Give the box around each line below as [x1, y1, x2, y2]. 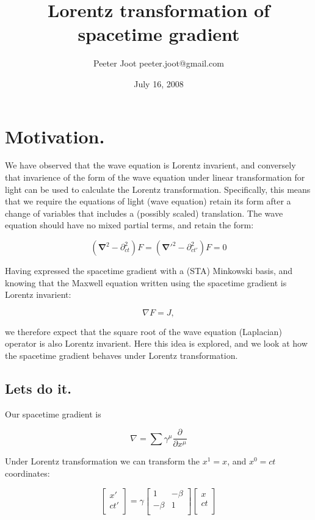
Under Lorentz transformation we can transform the [5, 455, 200, 468]
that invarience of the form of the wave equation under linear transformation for [5, 171, 305, 184]
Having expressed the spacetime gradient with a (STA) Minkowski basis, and [5, 264, 293, 276]
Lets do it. [5, 378, 71, 397]
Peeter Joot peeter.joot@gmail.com [93, 57, 224, 70]
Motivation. [5, 123, 105, 148]
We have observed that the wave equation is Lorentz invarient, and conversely [5, 159, 296, 172]
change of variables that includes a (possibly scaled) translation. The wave [5, 206, 283, 219]
